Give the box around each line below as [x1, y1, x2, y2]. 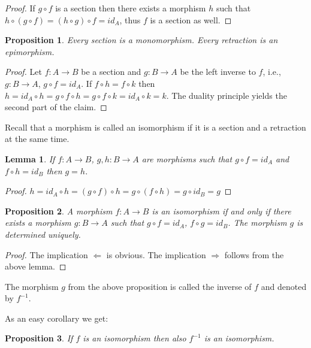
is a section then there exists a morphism [55, 2, 206, 14]
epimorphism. [5, 45, 55, 58]
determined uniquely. [5, 228, 81, 240]
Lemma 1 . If [5, 152, 55, 165]
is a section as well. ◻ [150, 13, 232, 26]
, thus [119, 13, 141, 26]
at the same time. [5, 132, 70, 145]
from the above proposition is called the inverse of [68, 280, 252, 292]
